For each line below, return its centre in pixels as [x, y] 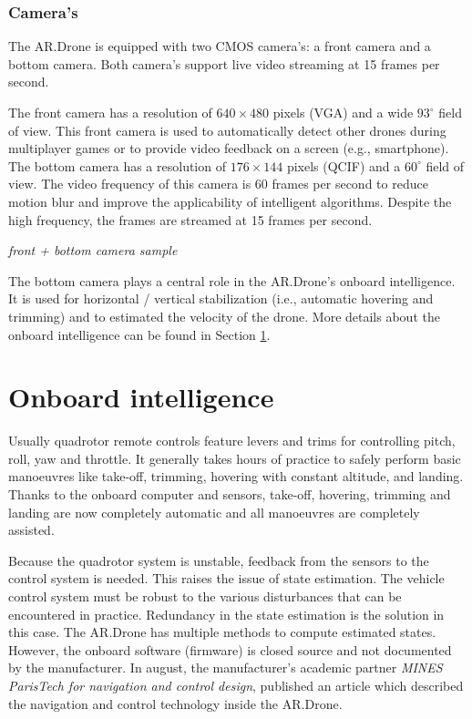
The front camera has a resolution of [110, 112]
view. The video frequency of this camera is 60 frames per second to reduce [218, 184]
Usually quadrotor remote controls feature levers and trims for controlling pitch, [232, 441]
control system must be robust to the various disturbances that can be [205, 596]
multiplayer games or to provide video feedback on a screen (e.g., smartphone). [229, 148]
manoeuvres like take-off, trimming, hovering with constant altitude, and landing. [236, 476]
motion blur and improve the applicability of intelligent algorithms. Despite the [230, 201]
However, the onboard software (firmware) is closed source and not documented [230, 649]
